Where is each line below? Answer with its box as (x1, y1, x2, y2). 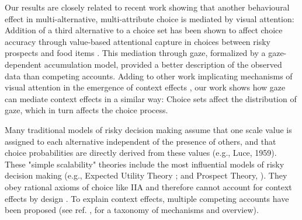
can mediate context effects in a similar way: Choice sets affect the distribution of (5, 92, 297, 104)
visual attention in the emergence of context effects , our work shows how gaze (5, 81, 286, 93)
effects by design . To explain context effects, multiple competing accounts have (5, 192, 289, 204)
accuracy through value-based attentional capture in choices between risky (5, 35, 270, 47)
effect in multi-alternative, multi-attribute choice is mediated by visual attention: (5, 12, 294, 25)
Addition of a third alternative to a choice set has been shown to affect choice (5, 24, 283, 36)
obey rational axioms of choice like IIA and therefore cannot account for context (5, 180, 292, 193)
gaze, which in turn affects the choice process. (5, 104, 168, 116)
